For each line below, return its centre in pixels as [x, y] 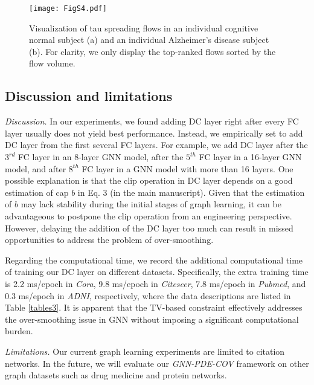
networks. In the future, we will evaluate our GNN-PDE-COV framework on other [157, 363]
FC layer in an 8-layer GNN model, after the [101, 157]
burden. [19, 331]
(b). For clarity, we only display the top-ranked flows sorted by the [152, 51]
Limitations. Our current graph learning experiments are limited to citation [145, 351]
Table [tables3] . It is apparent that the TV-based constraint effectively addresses [154, 307]
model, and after [36, 168]
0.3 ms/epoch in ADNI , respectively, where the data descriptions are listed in [148, 295]
